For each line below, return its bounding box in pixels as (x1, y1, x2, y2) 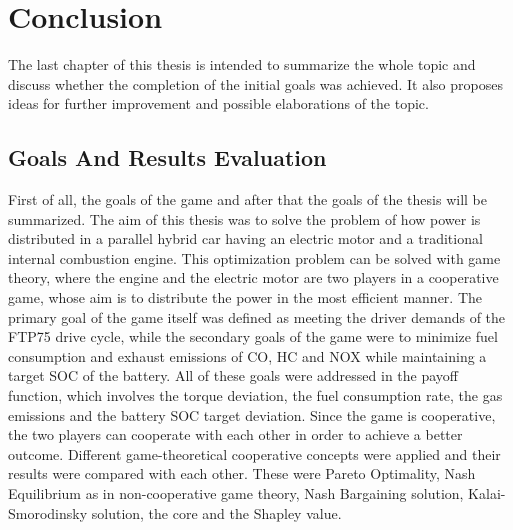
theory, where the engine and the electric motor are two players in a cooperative (8, 267, 499, 288)
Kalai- (468, 483, 506, 504)
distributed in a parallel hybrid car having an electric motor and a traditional (8, 228, 483, 249)
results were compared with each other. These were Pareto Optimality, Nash (8, 463, 476, 484)
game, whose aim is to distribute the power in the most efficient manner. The (8, 287, 483, 308)
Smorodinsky (8, 502, 88, 523)
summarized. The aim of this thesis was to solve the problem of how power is (8, 208, 481, 229)
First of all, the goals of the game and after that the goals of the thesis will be (8, 189, 487, 210)
